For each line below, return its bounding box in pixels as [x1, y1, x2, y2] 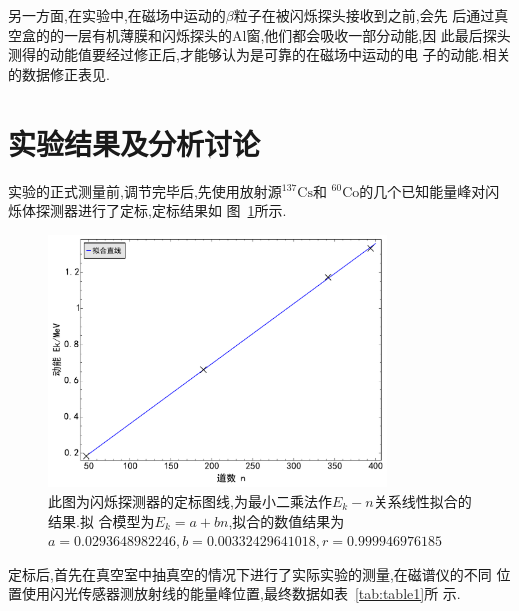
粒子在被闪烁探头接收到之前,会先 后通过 [233, 5, 495, 25]
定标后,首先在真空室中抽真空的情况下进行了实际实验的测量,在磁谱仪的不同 [8, 563, 492, 584]
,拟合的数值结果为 [228, 510, 345, 531]
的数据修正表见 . [8, 63, 110, 84]
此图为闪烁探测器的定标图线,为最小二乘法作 [48, 491, 332, 512]
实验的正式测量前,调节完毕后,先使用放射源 [8, 180, 282, 201]
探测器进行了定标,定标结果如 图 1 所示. [35, 200, 287, 221]
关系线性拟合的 [373, 491, 472, 512]
